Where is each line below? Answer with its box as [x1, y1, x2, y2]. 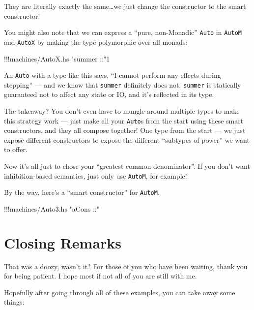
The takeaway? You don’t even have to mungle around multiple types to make [4, 106, 240, 116]
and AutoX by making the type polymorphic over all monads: [4, 36, 188, 47]
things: [4, 297, 25, 307]
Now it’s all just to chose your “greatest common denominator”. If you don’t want [4, 161, 250, 171]
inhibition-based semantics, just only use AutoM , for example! [4, 170, 187, 181]
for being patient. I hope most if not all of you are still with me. [4, 271, 197, 281]
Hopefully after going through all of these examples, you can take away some [4, 287, 235, 297]
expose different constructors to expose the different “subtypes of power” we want [4, 134, 250, 145]
